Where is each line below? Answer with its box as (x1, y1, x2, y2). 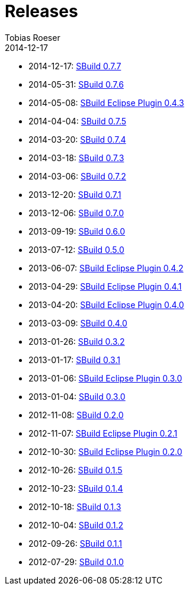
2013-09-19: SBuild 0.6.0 (28, 226, 126, 236)
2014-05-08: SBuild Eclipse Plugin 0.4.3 (28, 97, 184, 108)
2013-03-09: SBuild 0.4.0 (28, 318, 127, 328)
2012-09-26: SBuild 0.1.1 (28, 538, 122, 549)
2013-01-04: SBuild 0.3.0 (28, 391, 126, 402)
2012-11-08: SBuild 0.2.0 (28, 409, 124, 420)
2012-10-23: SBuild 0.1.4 (28, 483, 123, 493)
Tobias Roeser (5, 32, 60, 43)
